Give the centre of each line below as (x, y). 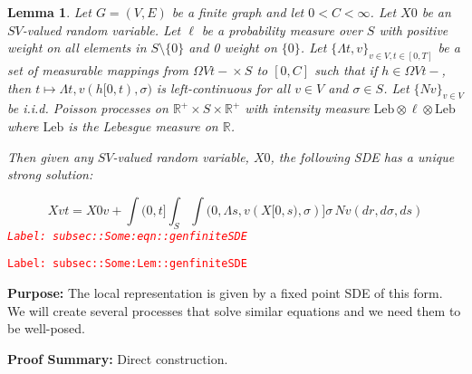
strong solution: (50, 174)
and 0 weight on (233, 48)
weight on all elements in (77, 48)
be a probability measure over (282, 29)
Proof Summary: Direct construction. (118, 358)
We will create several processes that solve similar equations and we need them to (234, 310)
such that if (346, 70)
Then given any (50, 156)
